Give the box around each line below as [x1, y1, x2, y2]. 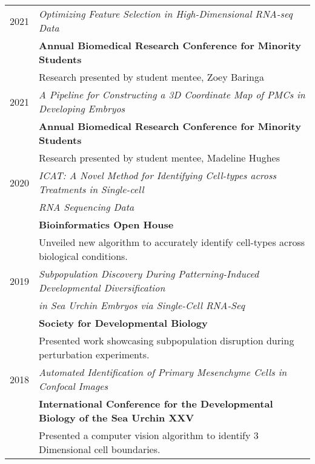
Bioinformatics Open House [39, 217, 174, 232]
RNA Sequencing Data [39, 200, 134, 214]
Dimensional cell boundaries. [39, 442, 161, 457]
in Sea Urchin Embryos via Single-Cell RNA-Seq [39, 298, 245, 313]
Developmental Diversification [39, 281, 165, 295]
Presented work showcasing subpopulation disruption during [39, 333, 294, 348]
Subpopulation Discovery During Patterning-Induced [39, 267, 259, 281]
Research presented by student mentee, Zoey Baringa [39, 70, 264, 84]
